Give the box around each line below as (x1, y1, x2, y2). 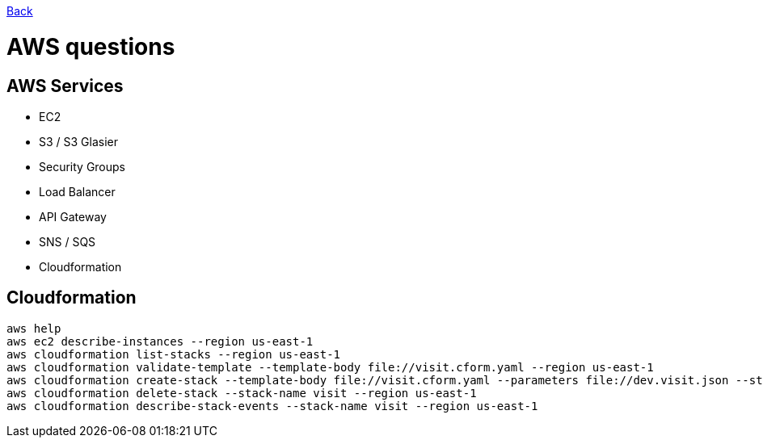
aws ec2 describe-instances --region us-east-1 (6, 334, 314, 348)
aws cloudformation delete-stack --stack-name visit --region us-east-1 (6, 386, 477, 400)
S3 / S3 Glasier (39, 134, 119, 149)
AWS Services (6, 75, 124, 96)
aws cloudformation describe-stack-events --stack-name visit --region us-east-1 (6, 399, 538, 413)
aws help (6, 321, 61, 335)
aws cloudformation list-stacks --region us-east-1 (6, 347, 341, 361)
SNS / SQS (39, 234, 96, 249)
